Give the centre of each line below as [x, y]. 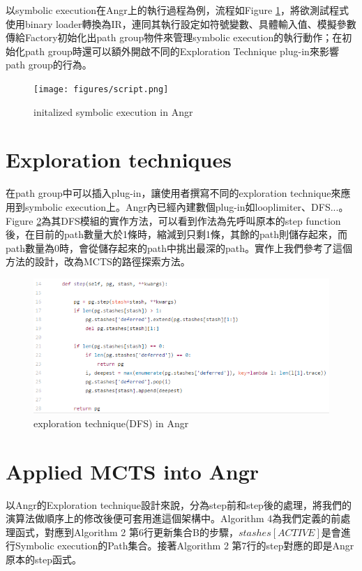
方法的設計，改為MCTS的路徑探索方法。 [98, 261]
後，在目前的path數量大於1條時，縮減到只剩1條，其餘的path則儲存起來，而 [177, 234]
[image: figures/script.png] [101, 89]
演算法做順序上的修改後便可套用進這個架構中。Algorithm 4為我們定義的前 [173, 518]
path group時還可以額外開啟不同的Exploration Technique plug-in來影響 [182, 51]
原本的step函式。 [44, 559]
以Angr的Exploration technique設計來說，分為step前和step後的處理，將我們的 [179, 504]
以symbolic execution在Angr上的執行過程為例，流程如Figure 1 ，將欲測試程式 [177, 10]
